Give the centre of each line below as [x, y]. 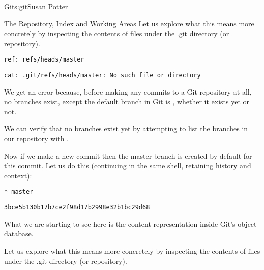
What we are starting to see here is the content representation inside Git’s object [130, 223]
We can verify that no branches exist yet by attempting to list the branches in [126, 128]
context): [18, 175]
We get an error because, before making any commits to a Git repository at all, [128, 91]
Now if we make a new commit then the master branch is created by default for [128, 155]
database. [19, 234]
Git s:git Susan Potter [36, 6]
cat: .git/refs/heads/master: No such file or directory [102, 76]
